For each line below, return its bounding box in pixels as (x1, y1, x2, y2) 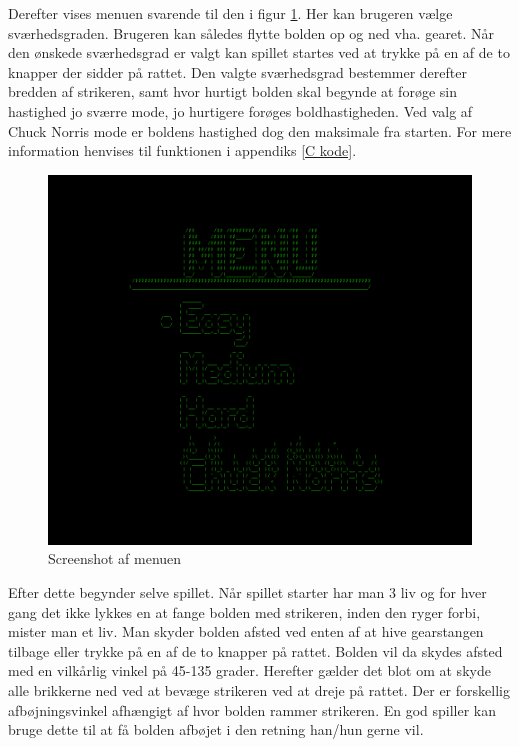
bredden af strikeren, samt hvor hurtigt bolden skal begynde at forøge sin (8, 81, 457, 102)
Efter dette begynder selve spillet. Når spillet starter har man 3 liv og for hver (8, 582, 487, 603)
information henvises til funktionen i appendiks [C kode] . (8, 140, 357, 161)
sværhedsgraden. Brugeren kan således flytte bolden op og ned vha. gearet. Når (8, 22, 495, 43)
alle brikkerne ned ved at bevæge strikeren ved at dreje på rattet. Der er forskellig (8, 680, 510, 700)
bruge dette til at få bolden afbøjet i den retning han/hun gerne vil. (8, 719, 424, 740)
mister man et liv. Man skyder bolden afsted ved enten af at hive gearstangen (8, 621, 484, 642)
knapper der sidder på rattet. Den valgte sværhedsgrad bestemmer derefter (8, 61, 467, 82)
